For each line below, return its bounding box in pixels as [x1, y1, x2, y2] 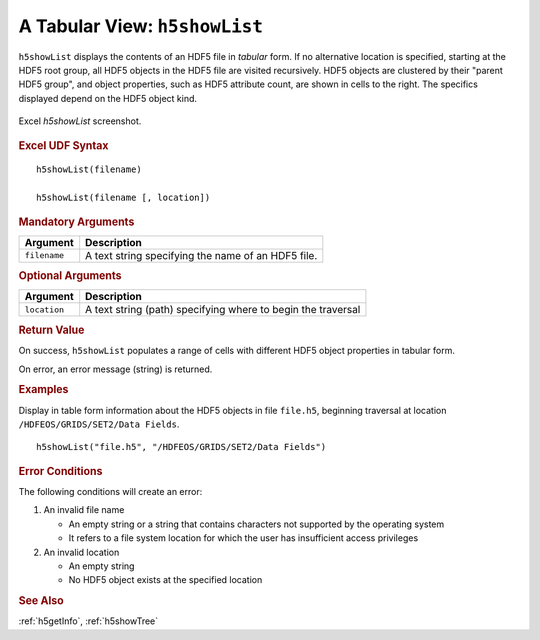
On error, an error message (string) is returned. [18, 363, 213, 375]
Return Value [18, 323, 85, 337]
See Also [18, 594, 64, 608]
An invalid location [43, 546, 120, 558]
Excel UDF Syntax [18, 138, 109, 152]
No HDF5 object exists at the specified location [68, 574, 263, 586]
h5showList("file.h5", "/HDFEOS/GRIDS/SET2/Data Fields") [36, 441, 327, 453]
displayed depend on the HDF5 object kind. [18, 92, 198, 104]
